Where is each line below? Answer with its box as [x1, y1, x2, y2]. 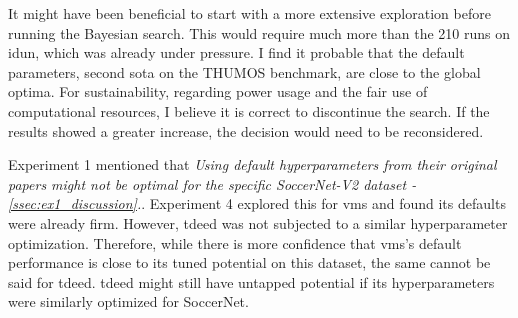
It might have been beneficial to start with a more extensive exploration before [8, 3, 491, 23]
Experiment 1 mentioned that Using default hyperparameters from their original [8, 154, 497, 175]
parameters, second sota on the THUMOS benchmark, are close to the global [8, 61, 481, 82]
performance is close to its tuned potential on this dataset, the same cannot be [8, 252, 491, 273]
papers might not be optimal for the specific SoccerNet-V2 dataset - [8, 173, 417, 194]
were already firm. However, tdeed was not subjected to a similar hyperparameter [8, 212, 508, 233]
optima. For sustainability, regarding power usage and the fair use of [8, 81, 428, 102]
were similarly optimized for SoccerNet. [8, 291, 249, 312]
